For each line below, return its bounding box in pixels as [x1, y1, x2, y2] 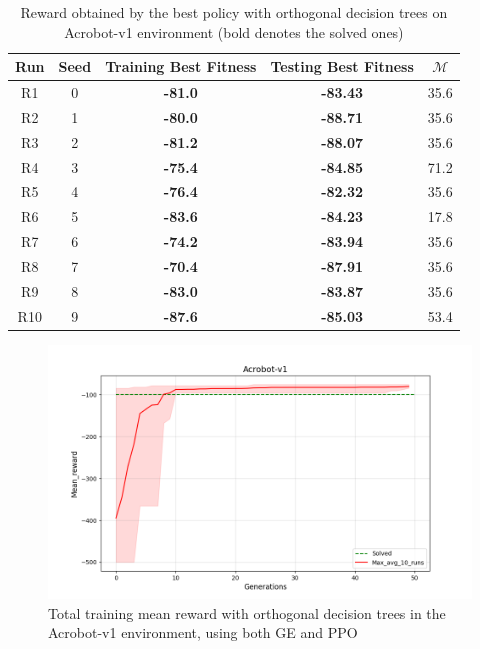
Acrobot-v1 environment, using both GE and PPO [48, 622, 358, 643]
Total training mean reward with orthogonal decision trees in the [48, 602, 446, 623]
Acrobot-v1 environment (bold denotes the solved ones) [64, 21, 404, 42]
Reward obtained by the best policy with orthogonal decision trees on [20, 2, 448, 22]
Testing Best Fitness [270, 56, 414, 77]
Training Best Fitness [105, 56, 257, 77]
